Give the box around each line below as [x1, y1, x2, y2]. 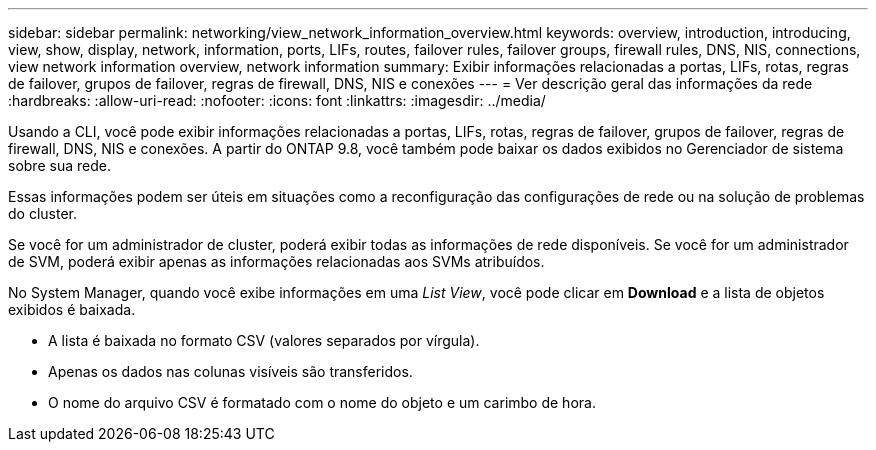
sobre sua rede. [8, 157, 111, 174]
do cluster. [8, 205, 77, 222]
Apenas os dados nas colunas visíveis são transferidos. [48, 363, 413, 380]
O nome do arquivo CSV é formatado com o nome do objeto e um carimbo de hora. [48, 394, 596, 411]
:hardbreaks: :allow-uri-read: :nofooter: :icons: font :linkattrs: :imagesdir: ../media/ [8, 92, 546, 109]
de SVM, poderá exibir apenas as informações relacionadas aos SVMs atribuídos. [8, 253, 545, 270]
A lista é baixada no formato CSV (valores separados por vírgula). [48, 332, 480, 349]
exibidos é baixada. [8, 301, 136, 318]
